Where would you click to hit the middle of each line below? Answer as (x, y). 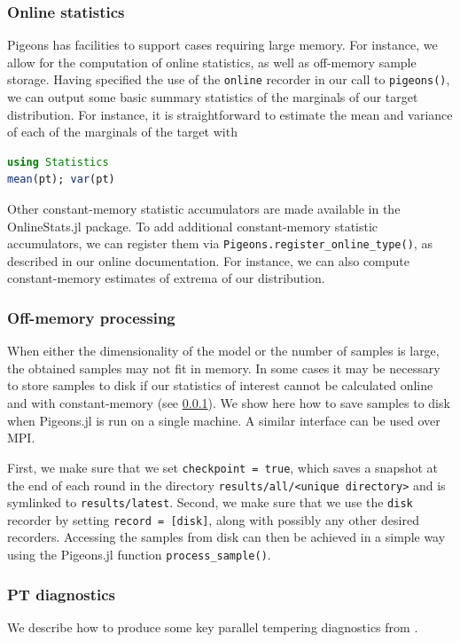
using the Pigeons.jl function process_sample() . (139, 555)
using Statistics (58, 162)
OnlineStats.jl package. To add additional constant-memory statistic (193, 226)
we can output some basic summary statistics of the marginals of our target (213, 97)
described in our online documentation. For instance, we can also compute (208, 260)
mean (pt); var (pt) (61, 180)
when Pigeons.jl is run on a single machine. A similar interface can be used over (224, 420)
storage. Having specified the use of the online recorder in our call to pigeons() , (229, 79)
